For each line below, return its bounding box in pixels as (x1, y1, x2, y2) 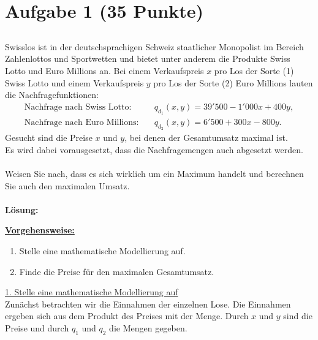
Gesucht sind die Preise (5, 131, 93, 144)
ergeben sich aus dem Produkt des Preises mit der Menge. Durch (5, 309, 249, 322)
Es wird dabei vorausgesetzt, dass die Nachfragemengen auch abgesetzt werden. (5, 143, 303, 156)
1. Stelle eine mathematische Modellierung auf (5, 285, 178, 298)
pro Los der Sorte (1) (214, 64, 294, 77)
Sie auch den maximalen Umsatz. (5, 179, 130, 192)
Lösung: (5, 203, 39, 216)
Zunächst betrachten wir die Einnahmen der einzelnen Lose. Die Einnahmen (5, 297, 291, 310)
